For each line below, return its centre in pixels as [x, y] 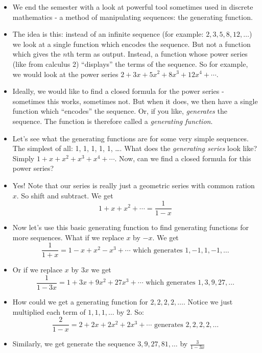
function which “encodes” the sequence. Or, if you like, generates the [120, 111]
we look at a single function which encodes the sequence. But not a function [132, 44]
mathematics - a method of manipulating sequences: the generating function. [133, 17]
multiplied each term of [49, 311]
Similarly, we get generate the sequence [74, 344]
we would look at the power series [65, 74]
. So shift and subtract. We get [65, 195]
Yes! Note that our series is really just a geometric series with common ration [134, 185]
